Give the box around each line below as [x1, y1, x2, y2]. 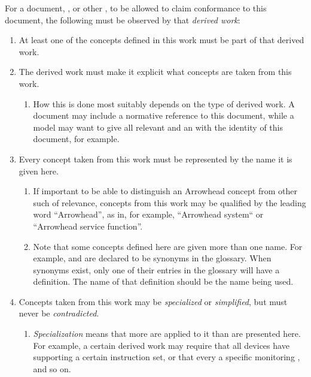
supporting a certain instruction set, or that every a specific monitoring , [33, 351, 300, 363]
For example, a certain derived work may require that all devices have [33, 339, 289, 351]
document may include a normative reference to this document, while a [33, 109, 294, 122]
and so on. [33, 362, 71, 375]
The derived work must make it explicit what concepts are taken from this [19, 65, 292, 78]
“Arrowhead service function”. [33, 219, 143, 232]
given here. [19, 164, 59, 177]
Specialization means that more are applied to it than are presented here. [33, 327, 301, 340]
